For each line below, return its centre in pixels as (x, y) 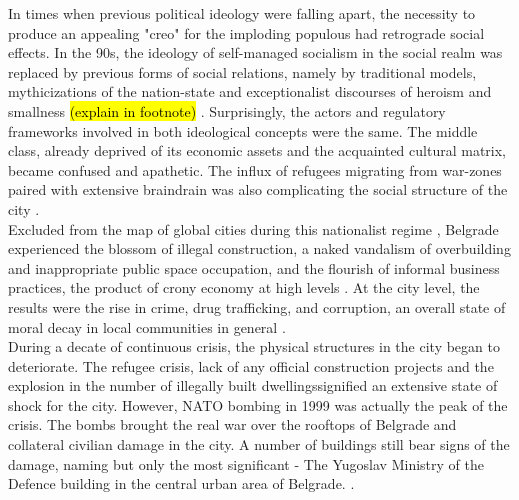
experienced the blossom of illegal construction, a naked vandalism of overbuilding (259, 248)
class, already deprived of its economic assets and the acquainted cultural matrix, (257, 150)
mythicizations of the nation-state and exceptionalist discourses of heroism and (250, 91)
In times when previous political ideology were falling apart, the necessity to (242, 13)
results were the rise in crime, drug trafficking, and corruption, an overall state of (257, 306)
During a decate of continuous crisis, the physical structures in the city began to (254, 346)
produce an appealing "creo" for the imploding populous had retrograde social (246, 32)
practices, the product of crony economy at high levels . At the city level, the (244, 287)
